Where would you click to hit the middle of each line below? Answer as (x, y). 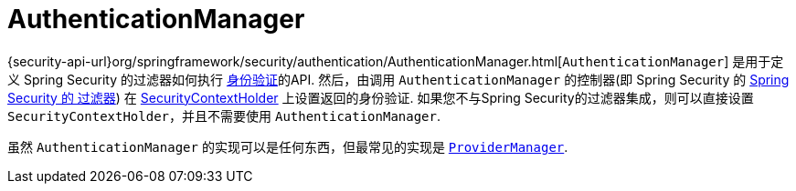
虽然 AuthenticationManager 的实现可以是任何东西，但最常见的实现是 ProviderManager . (288, 146)
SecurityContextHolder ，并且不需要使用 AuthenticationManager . (224, 116)
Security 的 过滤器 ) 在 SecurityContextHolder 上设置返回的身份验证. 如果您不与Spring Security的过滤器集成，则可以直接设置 (381, 97)
